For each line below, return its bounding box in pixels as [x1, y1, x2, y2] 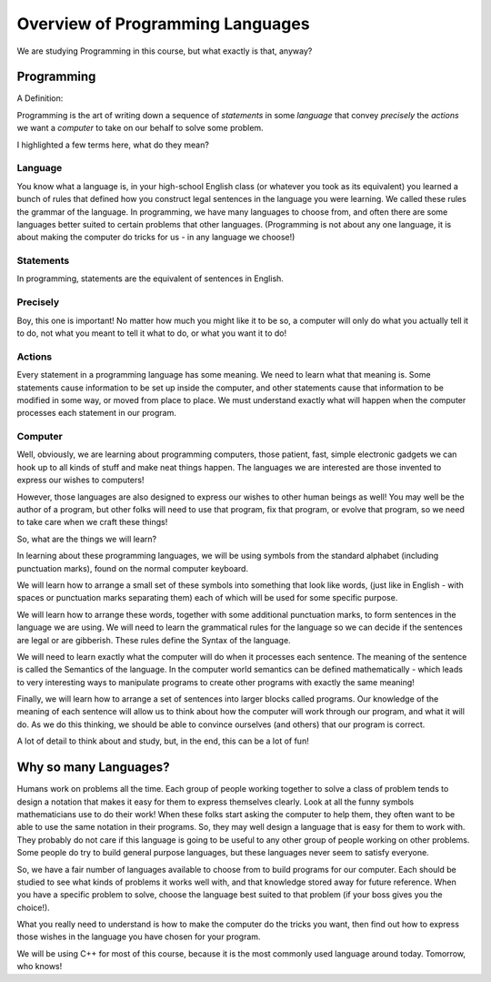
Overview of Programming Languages [16, 14, 310, 34]
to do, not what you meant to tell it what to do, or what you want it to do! [16, 328, 286, 339]
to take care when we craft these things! [16, 517, 168, 528]
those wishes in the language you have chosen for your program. [16, 931, 261, 942]
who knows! [16, 961, 63, 972]
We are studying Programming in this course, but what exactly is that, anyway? [16, 46, 313, 56]
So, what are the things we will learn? [16, 533, 157, 544]
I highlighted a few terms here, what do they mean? [16, 139, 209, 150]
